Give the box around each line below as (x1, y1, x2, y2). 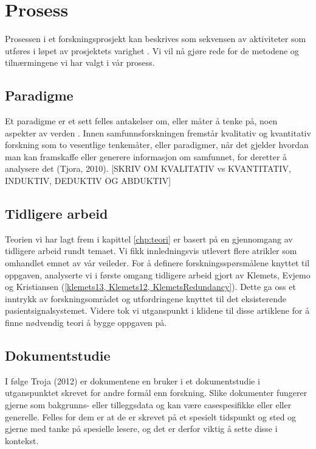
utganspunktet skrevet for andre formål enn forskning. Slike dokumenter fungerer (5, 386, 307, 399)
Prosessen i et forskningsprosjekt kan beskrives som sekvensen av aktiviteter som (5, 32, 306, 45)
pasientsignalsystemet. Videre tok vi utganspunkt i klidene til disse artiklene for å (5, 304, 310, 317)
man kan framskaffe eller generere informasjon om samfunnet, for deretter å (5, 150, 287, 163)
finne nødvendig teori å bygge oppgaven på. (5, 316, 167, 329)
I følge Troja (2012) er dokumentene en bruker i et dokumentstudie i (5, 374, 260, 387)
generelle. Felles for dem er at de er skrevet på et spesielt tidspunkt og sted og (5, 410, 297, 423)
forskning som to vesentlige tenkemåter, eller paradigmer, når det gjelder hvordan (5, 138, 309, 151)
